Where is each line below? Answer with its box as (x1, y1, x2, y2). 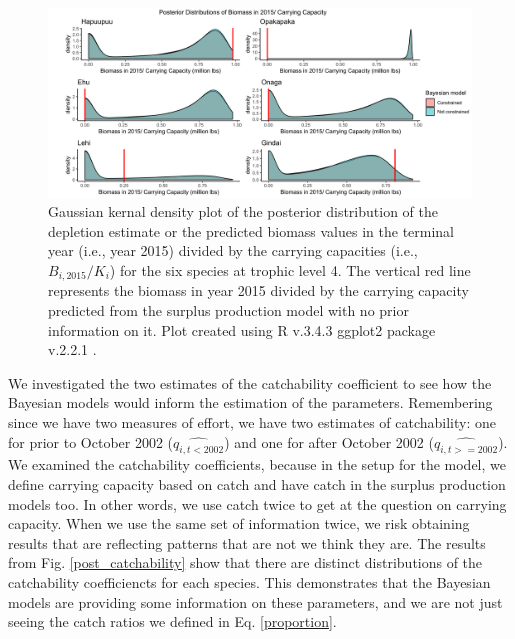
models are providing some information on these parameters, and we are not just (8, 591, 503, 612)
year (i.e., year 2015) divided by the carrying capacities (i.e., (48, 240, 418, 261)
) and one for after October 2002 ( (224, 431, 434, 452)
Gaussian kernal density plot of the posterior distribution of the (48, 201, 438, 222)
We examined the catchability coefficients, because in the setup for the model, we (8, 454, 506, 475)
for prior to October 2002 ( (8, 431, 174, 452)
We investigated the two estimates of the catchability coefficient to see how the (8, 372, 492, 393)
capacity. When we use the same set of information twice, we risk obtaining (8, 513, 470, 534)
